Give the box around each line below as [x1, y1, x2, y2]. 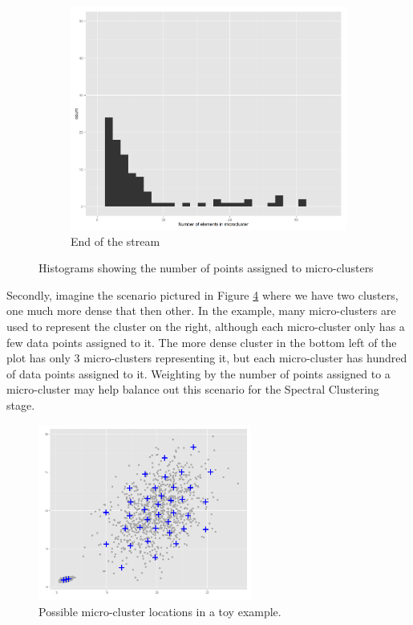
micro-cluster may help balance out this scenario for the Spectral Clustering [6, 381, 379, 398]
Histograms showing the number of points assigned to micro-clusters [38, 259, 374, 276]
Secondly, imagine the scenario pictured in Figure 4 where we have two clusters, [6, 286, 399, 303]
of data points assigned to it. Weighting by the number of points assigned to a [6, 365, 391, 382]
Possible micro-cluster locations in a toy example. [38, 603, 281, 619]
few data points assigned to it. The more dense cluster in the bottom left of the [6, 333, 397, 350]
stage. [6, 397, 35, 414]
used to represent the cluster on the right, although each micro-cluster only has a [6, 318, 405, 335]
